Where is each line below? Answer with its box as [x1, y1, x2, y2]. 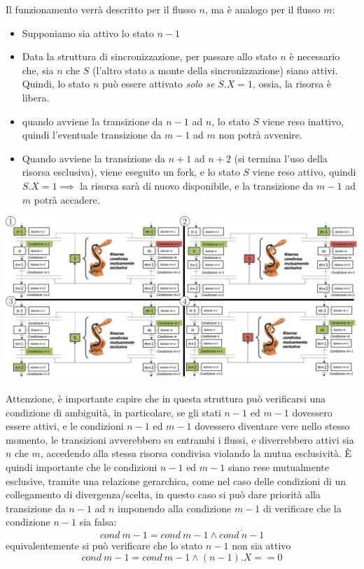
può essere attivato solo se [102, 76, 215, 91]
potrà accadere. [34, 192, 100, 206]
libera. [22, 90, 50, 104]
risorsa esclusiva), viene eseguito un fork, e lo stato [22, 164, 240, 179]
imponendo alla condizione [118, 500, 232, 515]
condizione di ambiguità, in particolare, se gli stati [6, 405, 221, 419]
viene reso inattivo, [262, 113, 344, 128]
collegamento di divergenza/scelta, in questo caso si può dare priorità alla [6, 487, 321, 502]
